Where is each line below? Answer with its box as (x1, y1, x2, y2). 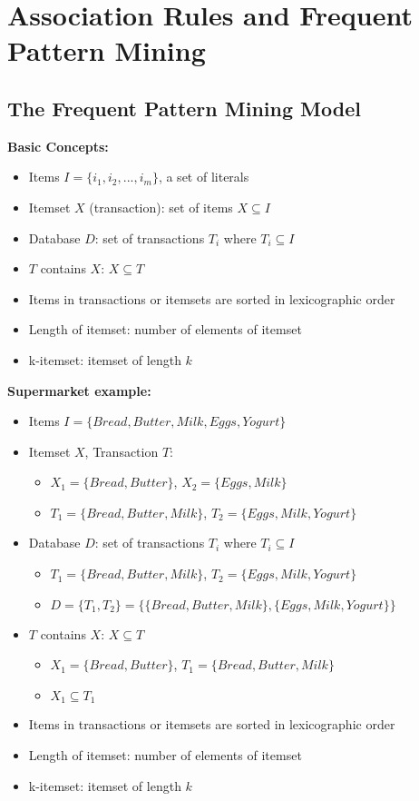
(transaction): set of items (89, 197, 233, 216)
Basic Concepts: (7, 136, 109, 155)
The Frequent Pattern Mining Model (7, 94, 361, 122)
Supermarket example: (7, 381, 151, 400)
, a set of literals (158, 167, 249, 186)
